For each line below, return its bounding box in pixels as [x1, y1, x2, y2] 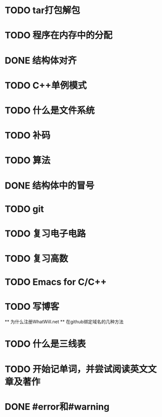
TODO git [5, 203, 44, 215]
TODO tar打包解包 [5, 5, 80, 16]
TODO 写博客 [5, 301, 59, 312]
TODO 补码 [5, 130, 51, 142]
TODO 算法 [5, 155, 51, 166]
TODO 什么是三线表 [5, 338, 86, 350]
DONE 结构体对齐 [5, 55, 77, 66]
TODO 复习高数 [5, 253, 68, 264]
